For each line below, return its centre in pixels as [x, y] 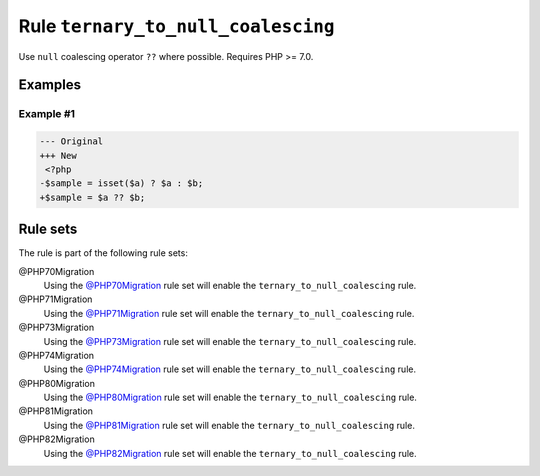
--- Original [71, 141]
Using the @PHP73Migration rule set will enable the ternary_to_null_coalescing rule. [230, 341]
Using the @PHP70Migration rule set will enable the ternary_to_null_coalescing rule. [230, 285]
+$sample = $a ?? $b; [92, 197]
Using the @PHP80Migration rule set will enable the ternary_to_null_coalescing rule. [230, 397]
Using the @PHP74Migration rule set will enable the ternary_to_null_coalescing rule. [230, 369]
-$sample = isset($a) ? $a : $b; [121, 183]
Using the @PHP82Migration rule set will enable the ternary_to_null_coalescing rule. [230, 453]
